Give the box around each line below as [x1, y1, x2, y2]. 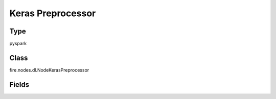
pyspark [9, 41, 27, 47]
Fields [9, 80, 30, 89]
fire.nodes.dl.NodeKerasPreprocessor [9, 67, 89, 73]
